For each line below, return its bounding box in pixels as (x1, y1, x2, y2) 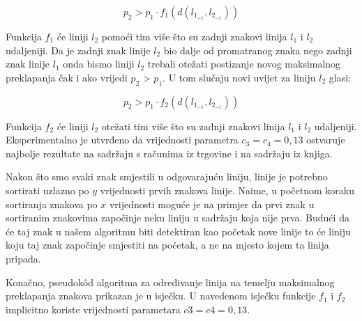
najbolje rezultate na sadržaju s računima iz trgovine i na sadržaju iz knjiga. (6, 146, 333, 160)
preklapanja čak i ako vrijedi (6, 70, 128, 84)
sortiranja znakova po (6, 196, 98, 211)
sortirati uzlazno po (6, 182, 89, 197)
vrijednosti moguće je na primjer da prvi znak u (109, 196, 315, 211)
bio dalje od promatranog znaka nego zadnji (163, 42, 352, 57)
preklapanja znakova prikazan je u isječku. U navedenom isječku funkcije (6, 288, 316, 303)
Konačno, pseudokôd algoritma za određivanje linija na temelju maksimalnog (6, 274, 335, 289)
